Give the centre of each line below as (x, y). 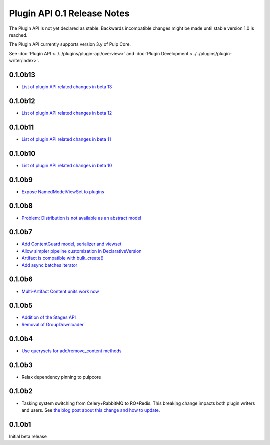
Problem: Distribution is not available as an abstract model (82, 218)
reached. (18, 35)
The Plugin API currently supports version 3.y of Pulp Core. (70, 44)
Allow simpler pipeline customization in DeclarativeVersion (82, 251)
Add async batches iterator (50, 265)
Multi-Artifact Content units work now (60, 291)
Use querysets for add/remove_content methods (72, 351)
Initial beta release (28, 436)
